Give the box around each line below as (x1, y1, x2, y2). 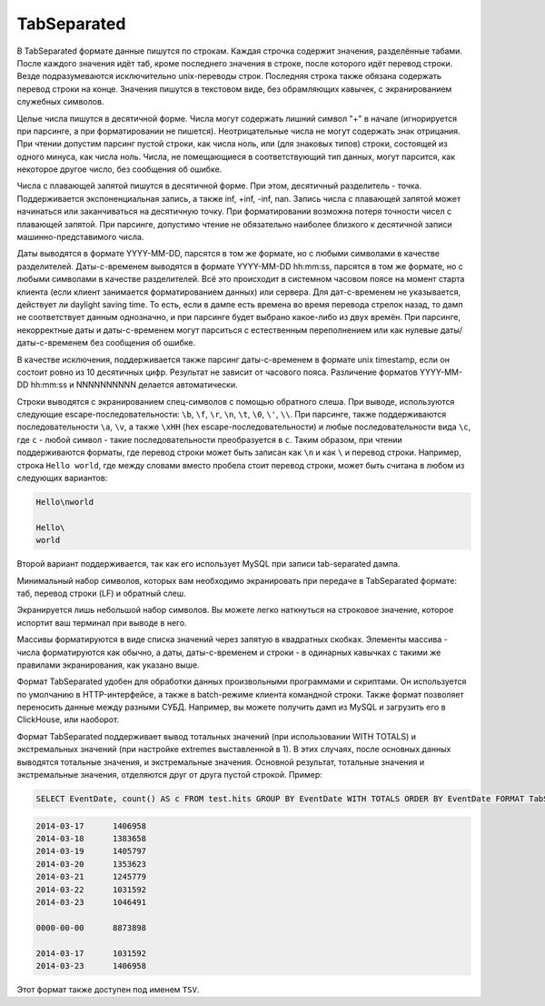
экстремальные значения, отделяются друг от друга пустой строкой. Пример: (16, 770, 322, 780)
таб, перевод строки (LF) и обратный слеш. (16, 588, 186, 599)
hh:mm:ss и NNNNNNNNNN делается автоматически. (30, 379, 238, 390)
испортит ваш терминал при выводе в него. (16, 617, 187, 628)
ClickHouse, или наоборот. (16, 714, 120, 725)
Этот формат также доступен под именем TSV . (16, 983, 200, 995)
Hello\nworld (35, 497, 94, 508)
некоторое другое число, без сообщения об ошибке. (16, 164, 223, 175)
